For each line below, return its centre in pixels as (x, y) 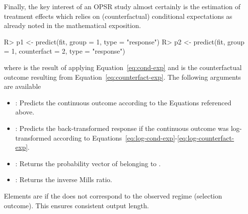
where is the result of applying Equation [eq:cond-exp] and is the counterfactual (123, 67)
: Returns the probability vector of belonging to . (88, 163)
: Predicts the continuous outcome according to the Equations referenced (123, 102)
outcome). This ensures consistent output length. (77, 205)
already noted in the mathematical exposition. (72, 25)
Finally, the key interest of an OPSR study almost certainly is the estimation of (122, 6)
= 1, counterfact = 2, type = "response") (65, 51)
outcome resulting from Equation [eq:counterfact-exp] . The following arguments (123, 77)
